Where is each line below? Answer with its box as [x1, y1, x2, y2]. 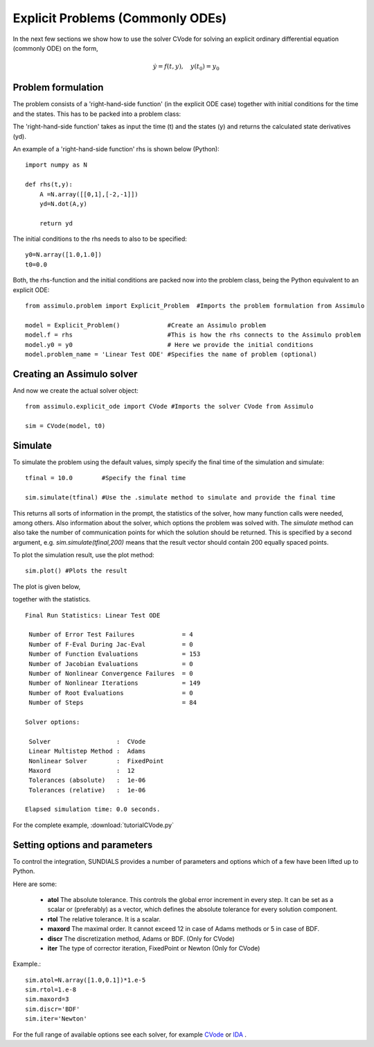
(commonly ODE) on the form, [12, 44, 98, 52]
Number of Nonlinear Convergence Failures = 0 [28, 670, 193, 677]
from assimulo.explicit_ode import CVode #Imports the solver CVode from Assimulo [25, 402, 314, 411]
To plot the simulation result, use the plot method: [12, 551, 155, 559]
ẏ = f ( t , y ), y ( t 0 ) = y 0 [152, 62, 220, 72]
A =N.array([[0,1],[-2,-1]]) [39, 190, 139, 198]
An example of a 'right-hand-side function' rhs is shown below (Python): [12, 144, 220, 153]
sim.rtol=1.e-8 [25, 986, 77, 994]
